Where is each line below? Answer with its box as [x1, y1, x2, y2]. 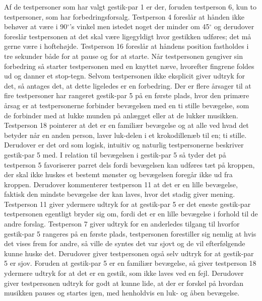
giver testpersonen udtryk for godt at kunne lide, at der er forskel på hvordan [4, 277, 244, 288]
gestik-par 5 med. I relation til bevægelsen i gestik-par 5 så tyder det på [4, 149, 226, 160]
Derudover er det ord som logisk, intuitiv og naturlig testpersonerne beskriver [4, 139, 244, 150]
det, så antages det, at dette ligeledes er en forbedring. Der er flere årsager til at [4, 80, 251, 91]
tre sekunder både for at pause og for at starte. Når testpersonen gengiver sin [4, 50, 243, 61]
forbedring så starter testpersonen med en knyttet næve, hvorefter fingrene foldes [4, 60, 254, 71]
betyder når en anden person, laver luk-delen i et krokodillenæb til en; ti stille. [4, 129, 247, 140]
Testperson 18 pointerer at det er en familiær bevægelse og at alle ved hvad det [4, 120, 249, 130]
